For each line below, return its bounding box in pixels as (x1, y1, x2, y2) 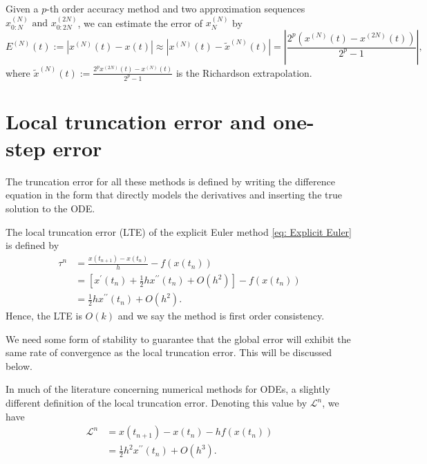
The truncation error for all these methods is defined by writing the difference (6, 174, 335, 188)
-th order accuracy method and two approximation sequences (46, 1, 305, 15)
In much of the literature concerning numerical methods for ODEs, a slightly (6, 382, 330, 396)
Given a (6, 1, 39, 15)
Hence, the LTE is (6, 308, 82, 323)
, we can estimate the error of (77, 15, 202, 30)
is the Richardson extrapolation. (175, 65, 312, 80)
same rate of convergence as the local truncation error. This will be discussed (6, 345, 332, 360)
